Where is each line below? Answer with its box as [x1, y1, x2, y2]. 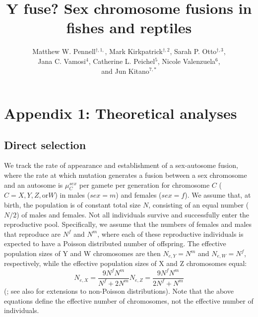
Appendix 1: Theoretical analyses [4, 103, 237, 123]
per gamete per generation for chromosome [79, 179, 210, 190]
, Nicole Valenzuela [157, 55, 216, 66]
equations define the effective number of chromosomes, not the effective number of [4, 295, 254, 306]
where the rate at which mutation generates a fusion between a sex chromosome [4, 170, 247, 180]
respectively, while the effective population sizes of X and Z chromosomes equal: [4, 258, 247, 268]
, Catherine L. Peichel [88, 55, 155, 66]
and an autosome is [4, 179, 63, 190]
